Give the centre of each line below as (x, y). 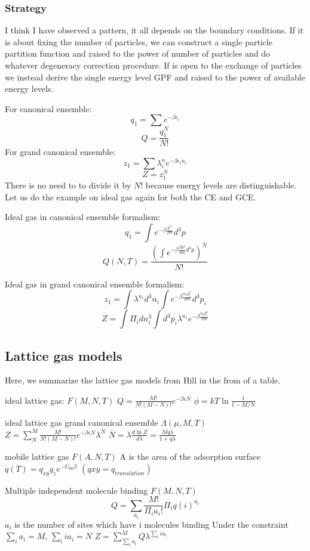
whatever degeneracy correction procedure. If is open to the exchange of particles (153, 65)
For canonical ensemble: (48, 108)
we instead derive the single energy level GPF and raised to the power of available (155, 77)
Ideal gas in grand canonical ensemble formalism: (95, 284)
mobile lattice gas (37, 456)
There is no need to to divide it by (68, 185)
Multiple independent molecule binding (76, 490)
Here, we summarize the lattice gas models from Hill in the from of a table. (143, 380)
